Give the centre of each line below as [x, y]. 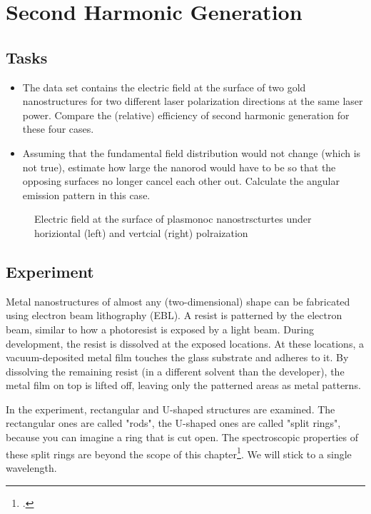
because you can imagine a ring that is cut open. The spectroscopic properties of [182, 437]
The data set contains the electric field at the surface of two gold [164, 87]
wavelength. [31, 467]
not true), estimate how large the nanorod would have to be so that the [179, 167]
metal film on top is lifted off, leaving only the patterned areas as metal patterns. [183, 385]
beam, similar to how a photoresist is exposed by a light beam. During [160, 329]
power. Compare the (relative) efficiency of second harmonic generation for [186, 115]
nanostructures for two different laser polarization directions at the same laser [193, 101]
